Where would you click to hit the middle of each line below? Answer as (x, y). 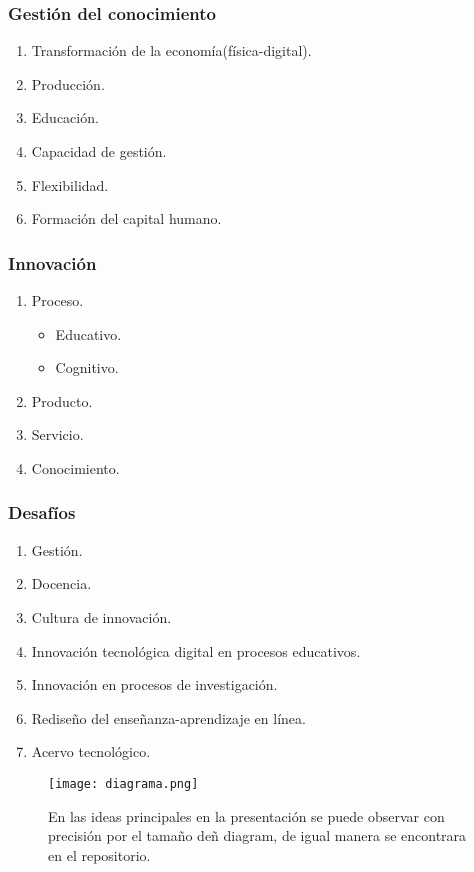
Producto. (62, 400)
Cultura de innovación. (101, 616)
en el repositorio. (99, 854)
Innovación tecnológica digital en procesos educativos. (196, 650)
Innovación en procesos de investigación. (154, 684)
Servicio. (57, 434)
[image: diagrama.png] (123, 783)
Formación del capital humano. (126, 218)
